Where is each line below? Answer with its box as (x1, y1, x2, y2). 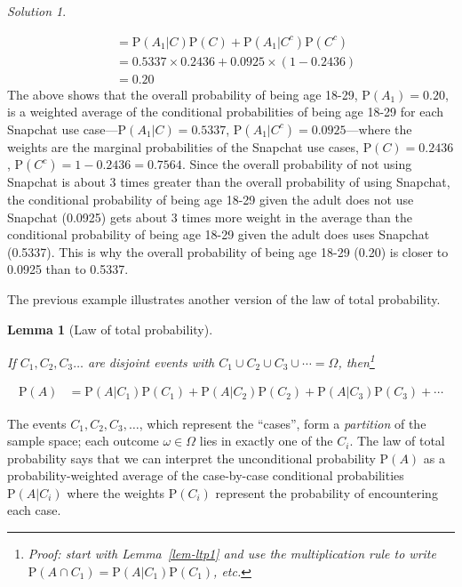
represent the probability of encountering (215, 483, 438, 502)
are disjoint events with (88, 352, 215, 371)
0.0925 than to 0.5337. (7, 260, 129, 278)
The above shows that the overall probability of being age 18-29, (7, 84, 358, 103)
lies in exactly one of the (199, 431, 333, 450)
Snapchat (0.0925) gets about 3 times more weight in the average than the (7, 207, 412, 226)
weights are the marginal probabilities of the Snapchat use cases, (7, 137, 359, 156)
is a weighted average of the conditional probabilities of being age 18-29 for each (7, 102, 444, 121)
